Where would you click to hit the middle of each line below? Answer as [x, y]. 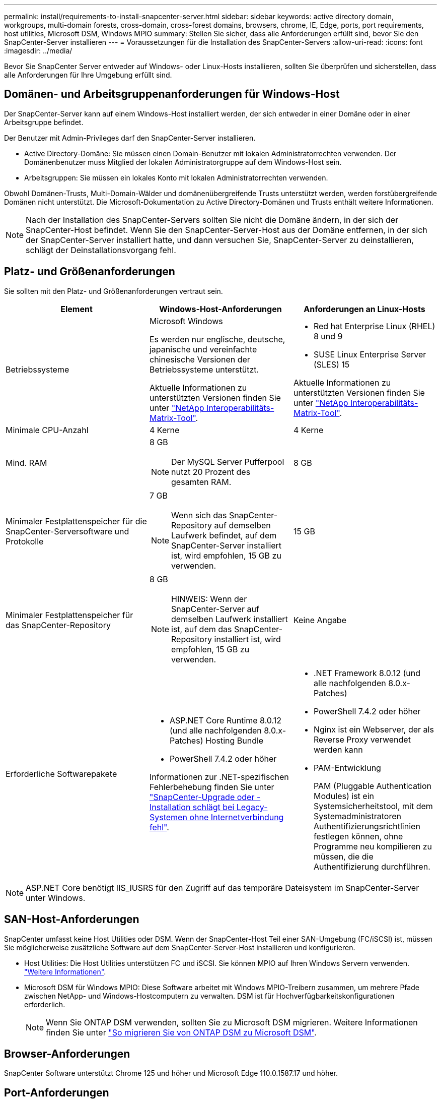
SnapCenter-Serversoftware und [67, 531]
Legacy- [252, 807]
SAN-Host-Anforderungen [72, 920]
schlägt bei [213, 807]
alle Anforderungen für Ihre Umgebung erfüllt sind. [88, 75]
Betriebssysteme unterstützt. [204, 369]
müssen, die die [343, 856]
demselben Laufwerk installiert [230, 619]
